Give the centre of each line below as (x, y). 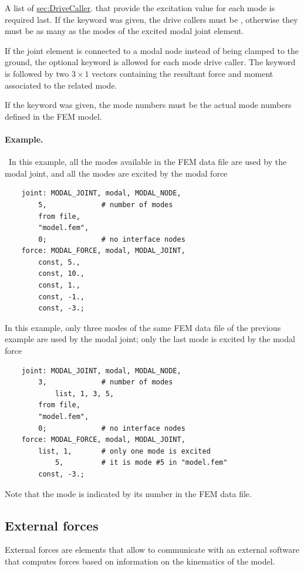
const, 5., (59, 262)
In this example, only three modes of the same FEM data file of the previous (143, 327)
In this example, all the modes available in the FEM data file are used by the (148, 162)
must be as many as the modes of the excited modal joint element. (124, 31)
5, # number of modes (106, 205)
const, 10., (62, 274)
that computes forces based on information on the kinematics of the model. (140, 561)
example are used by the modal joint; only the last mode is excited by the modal (150, 339)
